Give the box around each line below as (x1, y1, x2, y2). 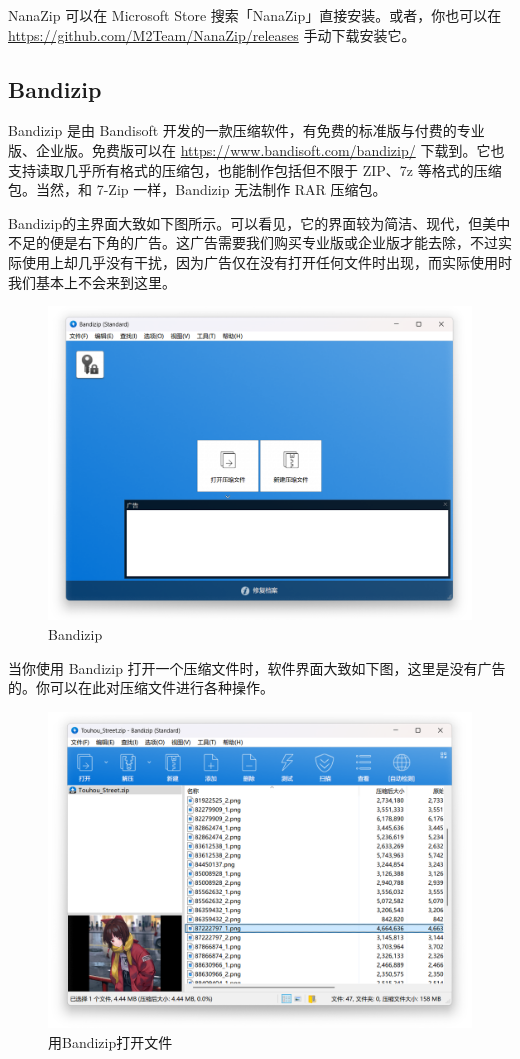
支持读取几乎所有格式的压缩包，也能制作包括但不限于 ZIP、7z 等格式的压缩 (8, 159, 502, 180)
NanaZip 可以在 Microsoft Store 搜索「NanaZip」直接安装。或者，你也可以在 (8, 5, 502, 25)
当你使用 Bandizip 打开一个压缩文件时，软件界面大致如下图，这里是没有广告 (8, 657, 506, 678)
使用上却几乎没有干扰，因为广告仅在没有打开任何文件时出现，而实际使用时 (21, 251, 512, 272)
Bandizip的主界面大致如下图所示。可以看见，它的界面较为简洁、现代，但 (8, 212, 483, 233)
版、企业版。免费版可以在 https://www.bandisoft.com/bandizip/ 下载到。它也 (8, 139, 505, 160)
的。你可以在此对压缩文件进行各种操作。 (8, 677, 274, 698)
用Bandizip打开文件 (48, 1031, 173, 1052)
